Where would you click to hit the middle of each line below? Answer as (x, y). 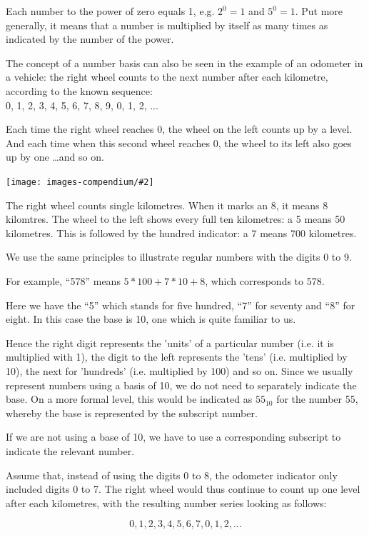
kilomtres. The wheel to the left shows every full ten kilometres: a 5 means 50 (176, 219)
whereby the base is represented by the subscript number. (132, 412)
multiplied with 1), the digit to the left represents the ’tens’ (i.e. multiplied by (177, 357)
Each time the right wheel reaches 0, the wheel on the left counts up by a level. (179, 129)
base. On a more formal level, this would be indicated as (129, 399)
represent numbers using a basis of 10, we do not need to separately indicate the (181, 385)
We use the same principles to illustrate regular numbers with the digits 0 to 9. (179, 257)
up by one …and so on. (55, 157)
